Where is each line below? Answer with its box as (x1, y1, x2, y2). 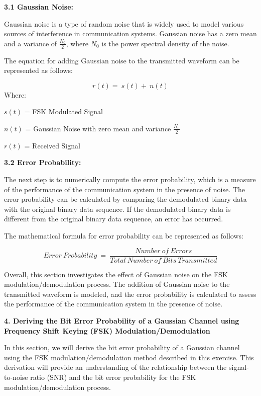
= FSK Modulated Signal (24, 106, 103, 117)
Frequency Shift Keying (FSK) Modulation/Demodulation (4, 325, 210, 336)
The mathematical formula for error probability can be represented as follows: (4, 230, 243, 241)
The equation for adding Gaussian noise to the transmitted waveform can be (4, 55, 239, 65)
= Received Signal (24, 140, 80, 150)
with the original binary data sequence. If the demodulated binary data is (4, 203, 231, 214)
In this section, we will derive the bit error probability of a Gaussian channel (4, 342, 240, 353)
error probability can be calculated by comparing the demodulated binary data (4, 194, 247, 204)
